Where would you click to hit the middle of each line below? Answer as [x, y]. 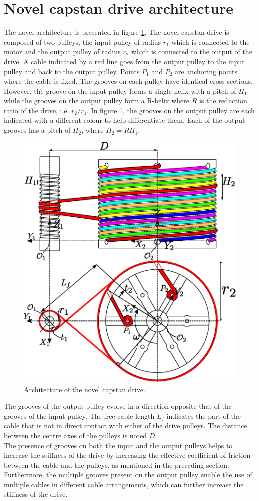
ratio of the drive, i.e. [37, 110]
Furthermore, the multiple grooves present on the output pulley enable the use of [128, 475]
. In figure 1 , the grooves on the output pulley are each [171, 110]
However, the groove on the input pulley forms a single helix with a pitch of [120, 91]
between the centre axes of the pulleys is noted [76, 435]
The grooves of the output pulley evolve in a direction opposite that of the [118, 406]
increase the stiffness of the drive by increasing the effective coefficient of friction [127, 455]
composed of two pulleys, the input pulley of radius [83, 42]
